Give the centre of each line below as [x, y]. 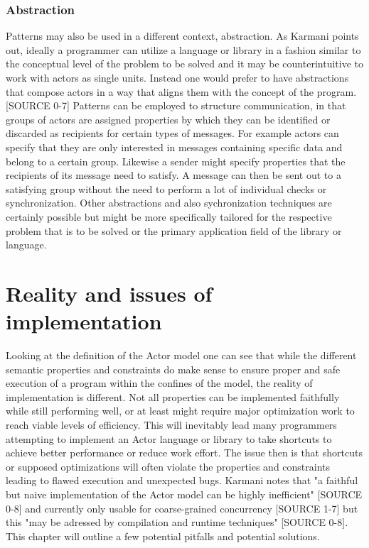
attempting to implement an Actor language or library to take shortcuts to [169, 438]
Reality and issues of [109, 293]
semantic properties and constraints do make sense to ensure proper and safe [173, 369]
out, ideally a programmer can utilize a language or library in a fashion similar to [183, 49]
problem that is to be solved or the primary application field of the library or [174, 230]
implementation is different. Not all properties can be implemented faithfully [173, 396]
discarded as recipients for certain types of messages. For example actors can [172, 133]
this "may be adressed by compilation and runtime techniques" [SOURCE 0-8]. [177, 522]
